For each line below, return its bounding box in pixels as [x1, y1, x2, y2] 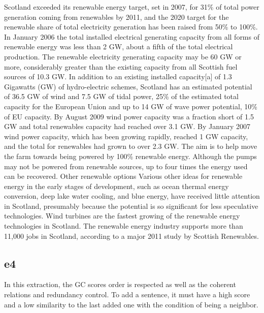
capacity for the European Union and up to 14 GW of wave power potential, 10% [4, 101, 257, 111]
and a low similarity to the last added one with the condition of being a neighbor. [4, 299, 258, 309]
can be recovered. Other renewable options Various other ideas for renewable [4, 171, 243, 181]
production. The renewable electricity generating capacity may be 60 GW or [4, 51, 242, 61]
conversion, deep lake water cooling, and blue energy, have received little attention [4, 191, 260, 201]
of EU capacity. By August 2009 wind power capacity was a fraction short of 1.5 [4, 111, 254, 121]
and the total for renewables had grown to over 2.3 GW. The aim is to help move [4, 141, 257, 151]
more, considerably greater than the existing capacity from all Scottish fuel [4, 61, 238, 72]
